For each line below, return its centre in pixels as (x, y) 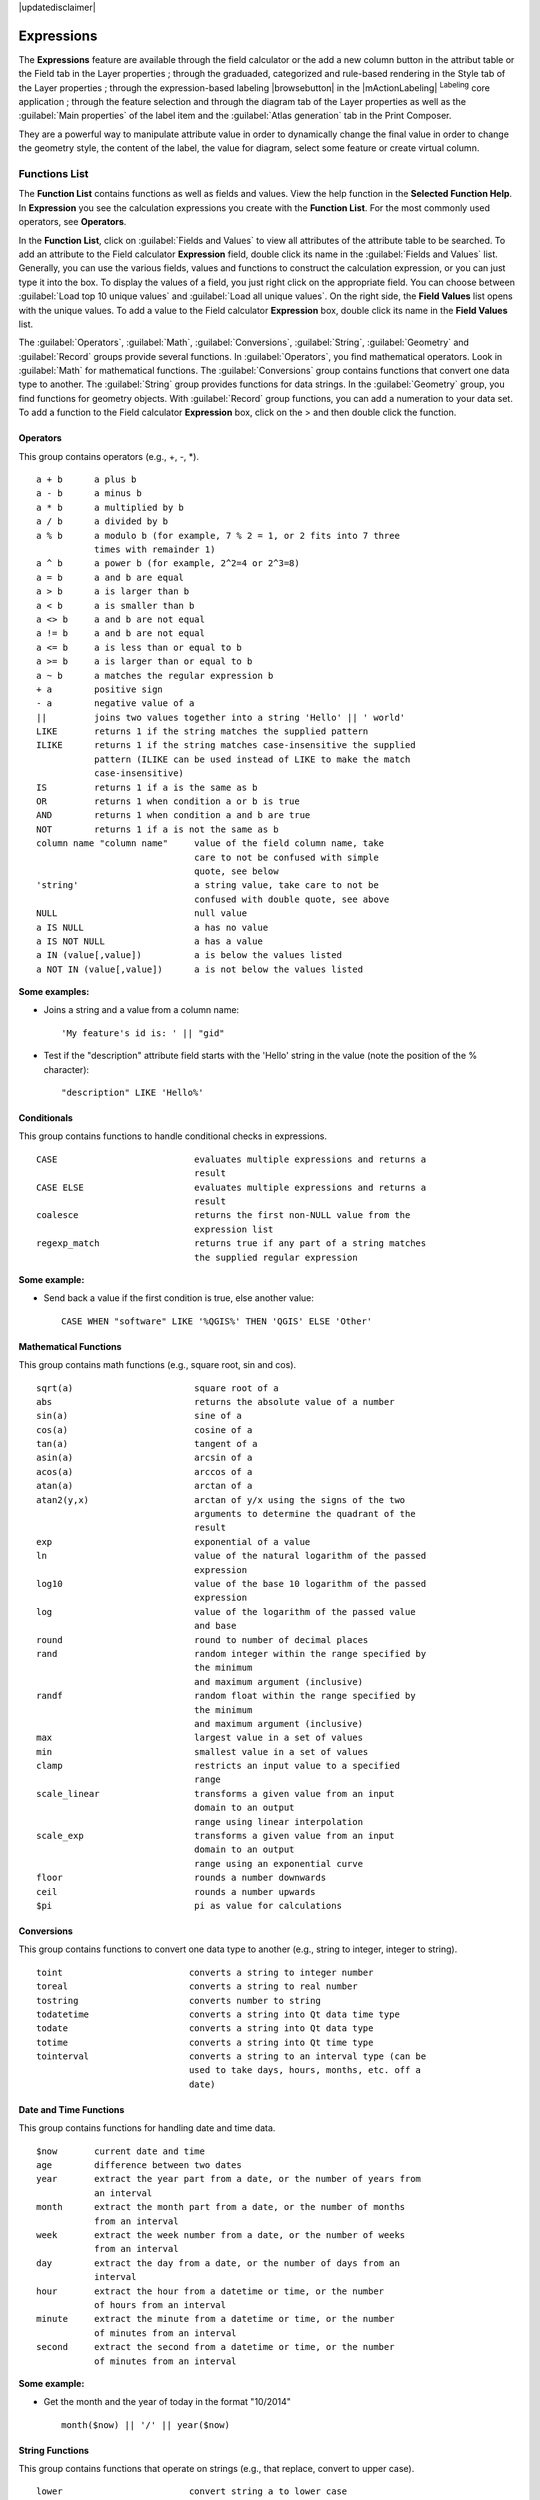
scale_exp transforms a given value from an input (215, 1836)
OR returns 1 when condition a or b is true (168, 801)
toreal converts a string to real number (197, 1986)
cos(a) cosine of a (144, 1429)
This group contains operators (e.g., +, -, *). (109, 456)
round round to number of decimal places (202, 1639)
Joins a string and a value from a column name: (141, 1010)
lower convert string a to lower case (192, 2491)
